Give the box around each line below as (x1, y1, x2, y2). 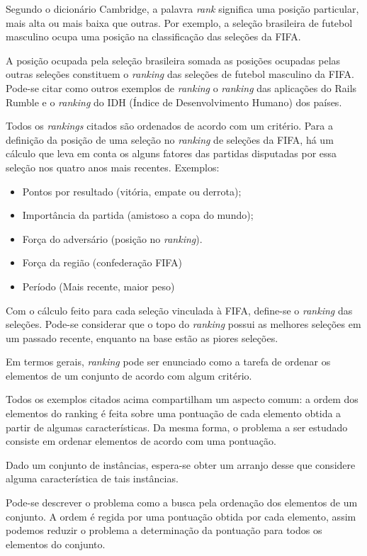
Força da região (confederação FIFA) (22, 255, 182, 270)
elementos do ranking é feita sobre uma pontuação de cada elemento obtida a (6, 406, 341, 421)
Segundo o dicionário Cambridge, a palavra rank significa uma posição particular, (6, 1, 359, 16)
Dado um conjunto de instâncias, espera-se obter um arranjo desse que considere (6, 457, 356, 472)
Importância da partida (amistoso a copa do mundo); (22, 208, 254, 222)
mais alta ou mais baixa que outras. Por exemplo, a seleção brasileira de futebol (6, 15, 353, 30)
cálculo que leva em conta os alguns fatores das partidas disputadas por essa (6, 146, 337, 161)
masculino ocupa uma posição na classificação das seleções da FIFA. (6, 29, 301, 44)
